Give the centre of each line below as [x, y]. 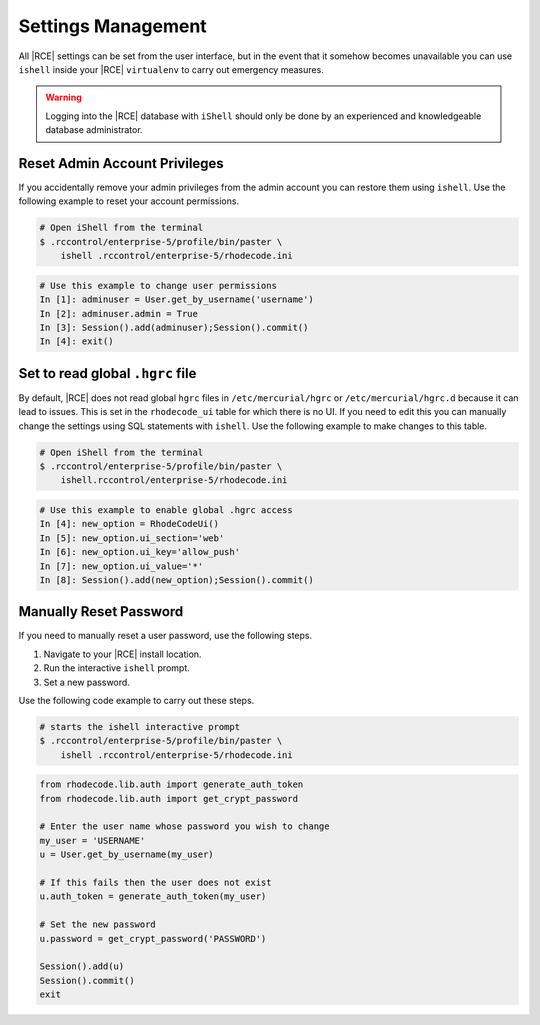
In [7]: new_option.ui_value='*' [121, 566]
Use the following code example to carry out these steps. [136, 700]
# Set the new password [98, 924]
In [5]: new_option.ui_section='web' [132, 538]
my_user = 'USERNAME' [92, 840]
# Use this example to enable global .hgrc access [166, 509]
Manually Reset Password [101, 611]
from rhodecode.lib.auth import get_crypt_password [169, 798]
